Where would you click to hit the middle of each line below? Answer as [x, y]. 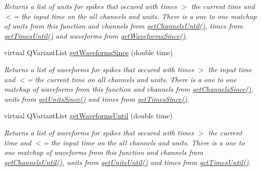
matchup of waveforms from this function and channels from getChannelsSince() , [129, 89]
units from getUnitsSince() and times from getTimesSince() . [97, 99]
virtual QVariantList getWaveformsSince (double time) [89, 52]
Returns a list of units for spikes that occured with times [91, 6]
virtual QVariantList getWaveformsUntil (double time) [88, 116]
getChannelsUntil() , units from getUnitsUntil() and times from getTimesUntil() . [127, 162]
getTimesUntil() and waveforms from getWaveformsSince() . [96, 35]
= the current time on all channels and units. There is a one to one [132, 79]
